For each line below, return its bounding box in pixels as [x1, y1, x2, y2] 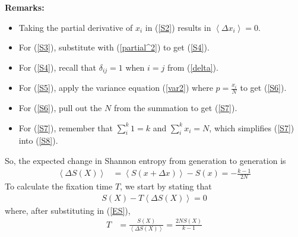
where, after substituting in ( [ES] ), [5, 204, 131, 216]
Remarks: [5, 1, 45, 13]
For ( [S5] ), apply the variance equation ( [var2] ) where [18, 81, 213, 94]
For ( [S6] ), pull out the [18, 102, 102, 114]
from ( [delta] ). [167, 61, 218, 73]
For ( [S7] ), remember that [18, 121, 113, 134]
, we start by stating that [120, 180, 212, 192]
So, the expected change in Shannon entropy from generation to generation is [5, 154, 286, 167]
